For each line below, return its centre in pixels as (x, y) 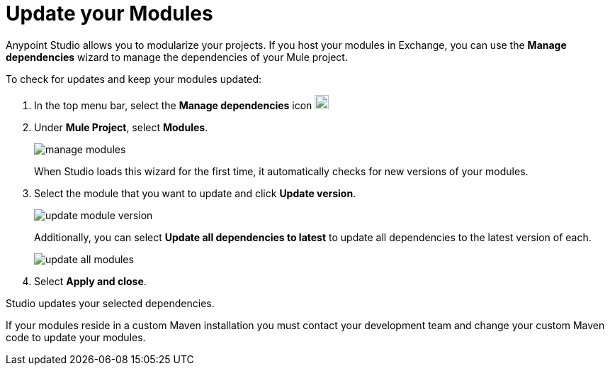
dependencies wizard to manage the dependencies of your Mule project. (177, 57)
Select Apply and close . (90, 281)
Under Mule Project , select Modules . (121, 127)
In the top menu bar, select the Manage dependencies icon (173, 105)
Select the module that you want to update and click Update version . (195, 193)
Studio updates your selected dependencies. (110, 303)
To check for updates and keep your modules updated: (134, 79)
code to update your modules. (76, 337)
